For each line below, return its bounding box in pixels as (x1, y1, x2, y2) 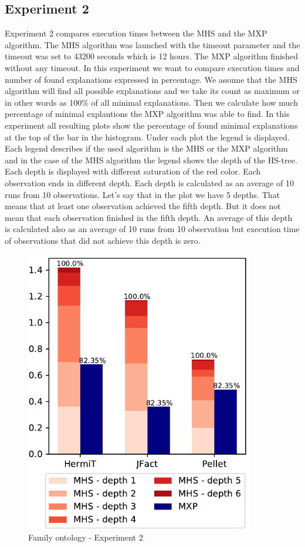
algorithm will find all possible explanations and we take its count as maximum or (5, 85, 300, 97)
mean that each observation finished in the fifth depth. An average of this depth (5, 211, 293, 223)
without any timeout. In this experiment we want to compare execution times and (5, 61, 300, 73)
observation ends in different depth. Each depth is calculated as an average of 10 (5, 176, 294, 189)
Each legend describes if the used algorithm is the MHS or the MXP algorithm (5, 142, 288, 155)
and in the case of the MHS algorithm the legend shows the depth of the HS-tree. (5, 153, 297, 166)
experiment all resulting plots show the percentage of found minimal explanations (5, 119, 298, 131)
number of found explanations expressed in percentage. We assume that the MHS (5, 73, 297, 85)
